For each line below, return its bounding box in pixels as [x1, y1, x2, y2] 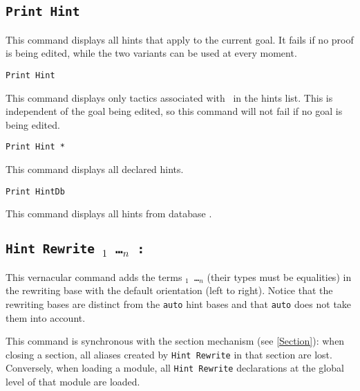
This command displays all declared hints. [6, 162, 184, 176]
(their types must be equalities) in [207, 269, 352, 284]
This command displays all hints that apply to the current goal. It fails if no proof [6, 32, 354, 46]
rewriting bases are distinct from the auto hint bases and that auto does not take [6, 296, 352, 311]
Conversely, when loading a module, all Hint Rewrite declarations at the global [6, 361, 344, 375]
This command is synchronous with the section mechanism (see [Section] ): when [6, 334, 345, 348]
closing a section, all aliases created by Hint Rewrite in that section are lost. [6, 347, 332, 361]
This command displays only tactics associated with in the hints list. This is [6, 90, 333, 104]
